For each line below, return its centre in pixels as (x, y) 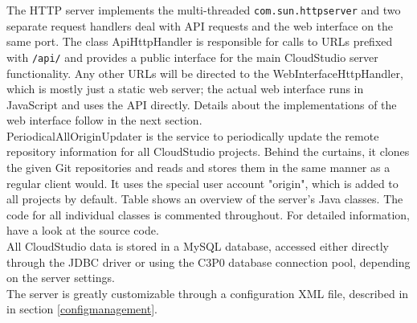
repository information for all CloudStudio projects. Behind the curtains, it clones (208, 151)
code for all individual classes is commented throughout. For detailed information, (208, 214)
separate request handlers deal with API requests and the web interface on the (200, 25)
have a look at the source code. (83, 230)
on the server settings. (61, 278)
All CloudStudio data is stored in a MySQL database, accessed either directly (198, 246)
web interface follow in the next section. (104, 120)
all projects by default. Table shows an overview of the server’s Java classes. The (205, 199)
